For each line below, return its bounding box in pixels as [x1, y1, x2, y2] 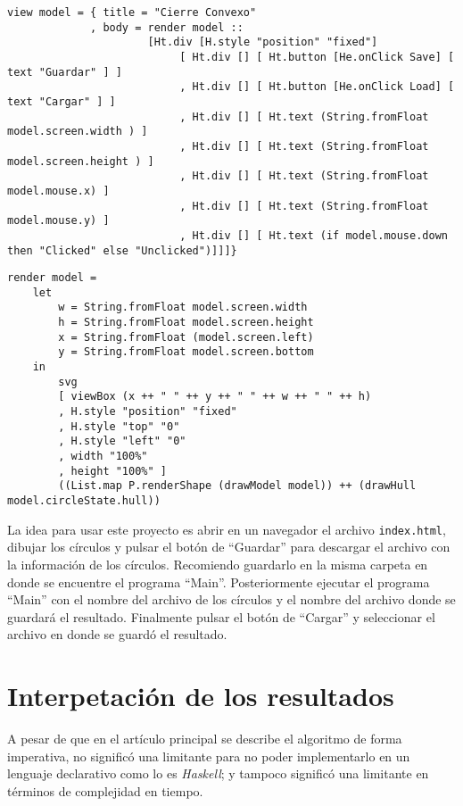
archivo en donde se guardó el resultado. [7, 625, 227, 644]
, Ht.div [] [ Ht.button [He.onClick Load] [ [179, 80, 455, 94]
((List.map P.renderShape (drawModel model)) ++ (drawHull [58, 479, 417, 493]
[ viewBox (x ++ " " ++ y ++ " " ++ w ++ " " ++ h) [58, 390, 372, 403]
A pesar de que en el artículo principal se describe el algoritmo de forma [7, 729, 402, 747]
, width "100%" [58, 450, 148, 463]
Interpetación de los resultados [7, 677, 394, 714]
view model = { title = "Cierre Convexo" [7, 6, 257, 19]
